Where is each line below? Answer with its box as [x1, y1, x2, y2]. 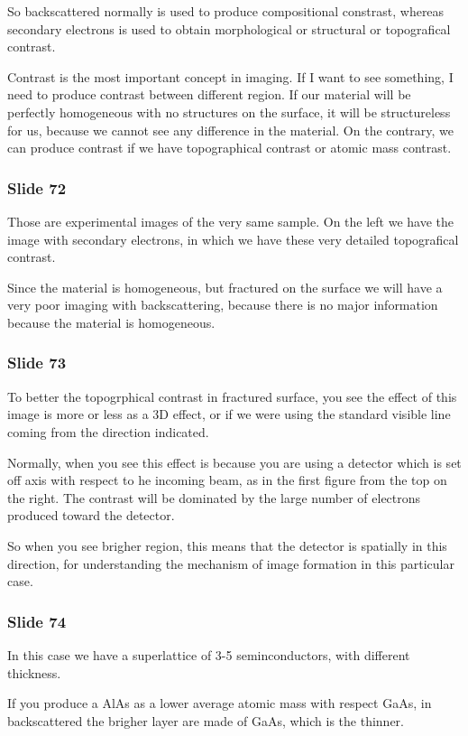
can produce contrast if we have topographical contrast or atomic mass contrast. [7, 138, 452, 157]
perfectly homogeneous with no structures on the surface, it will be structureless [7, 102, 451, 121]
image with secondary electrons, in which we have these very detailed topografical [7, 229, 459, 248]
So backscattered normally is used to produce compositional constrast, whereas [7, 2, 445, 20]
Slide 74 [7, 610, 67, 632]
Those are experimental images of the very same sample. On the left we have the [7, 211, 454, 230]
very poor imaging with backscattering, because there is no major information [7, 295, 438, 314]
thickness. [7, 663, 61, 682]
